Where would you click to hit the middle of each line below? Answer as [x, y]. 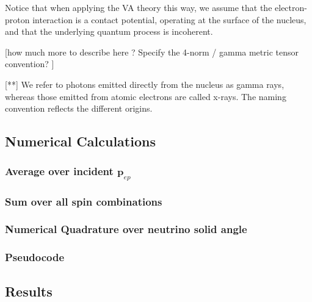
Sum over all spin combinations [84, 201]
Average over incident [59, 171]
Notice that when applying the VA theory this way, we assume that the [139, 7]
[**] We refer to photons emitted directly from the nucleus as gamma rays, [145, 84]
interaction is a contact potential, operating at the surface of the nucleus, [169, 19]
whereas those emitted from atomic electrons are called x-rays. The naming [146, 96]
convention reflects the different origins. [79, 108]
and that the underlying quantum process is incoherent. [109, 31]
